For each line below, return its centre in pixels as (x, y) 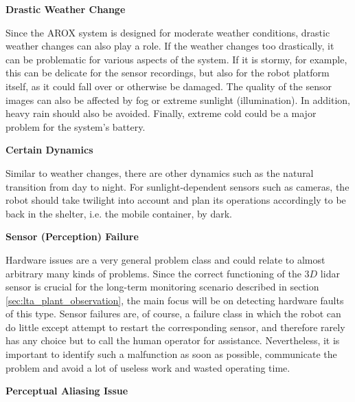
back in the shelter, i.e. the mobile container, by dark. (119, 213)
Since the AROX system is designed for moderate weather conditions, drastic (168, 32)
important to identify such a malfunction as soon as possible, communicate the (171, 354)
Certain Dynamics (49, 150)
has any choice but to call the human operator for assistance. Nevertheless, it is (173, 340)
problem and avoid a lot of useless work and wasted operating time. (148, 367)
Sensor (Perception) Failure (72, 236)
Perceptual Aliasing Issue (67, 391)
